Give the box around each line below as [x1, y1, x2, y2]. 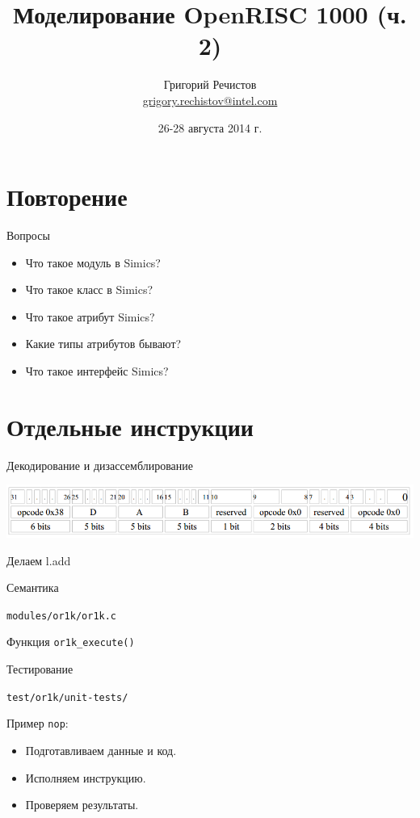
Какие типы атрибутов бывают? [25, 335, 182, 352]
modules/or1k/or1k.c [6, 610, 117, 622]
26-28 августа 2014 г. [157, 119, 262, 136]
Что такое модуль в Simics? [25, 254, 161, 271]
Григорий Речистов [163, 76, 257, 93]
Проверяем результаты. [25, 796, 139, 813]
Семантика [6, 579, 59, 596]
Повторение [6, 180, 128, 213]
